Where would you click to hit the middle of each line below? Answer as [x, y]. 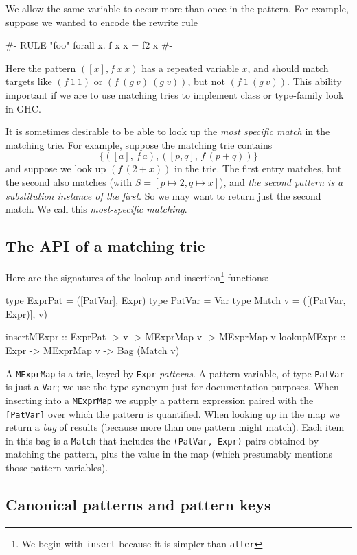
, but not [206, 81]
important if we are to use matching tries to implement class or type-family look [175, 94]
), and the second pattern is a [281, 181]
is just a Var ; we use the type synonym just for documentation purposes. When [172, 387]
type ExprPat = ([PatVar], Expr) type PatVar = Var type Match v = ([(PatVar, [176, 300]
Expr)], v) [26, 313]
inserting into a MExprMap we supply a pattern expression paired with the [160, 400]
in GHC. [23, 108]
